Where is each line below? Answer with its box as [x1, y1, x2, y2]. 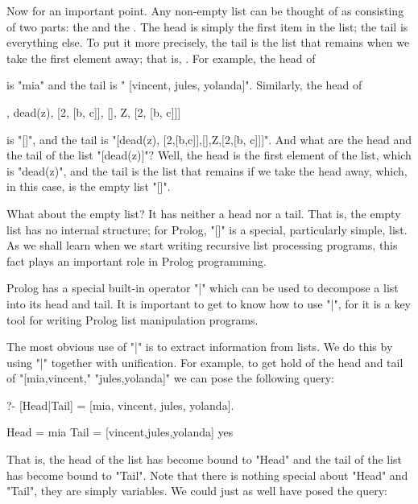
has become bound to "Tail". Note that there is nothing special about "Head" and [6, 466, 408, 483]
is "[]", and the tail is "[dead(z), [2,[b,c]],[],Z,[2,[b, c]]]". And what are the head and [6, 130, 412, 147]
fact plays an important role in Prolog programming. [6, 252, 267, 269]
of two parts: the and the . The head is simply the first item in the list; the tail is [6, 18, 408, 35]
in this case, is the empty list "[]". [6, 178, 171, 195]
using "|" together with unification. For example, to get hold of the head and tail [6, 353, 404, 370]
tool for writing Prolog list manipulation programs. [6, 311, 259, 328]
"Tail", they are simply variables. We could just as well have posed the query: [6, 482, 387, 499]
